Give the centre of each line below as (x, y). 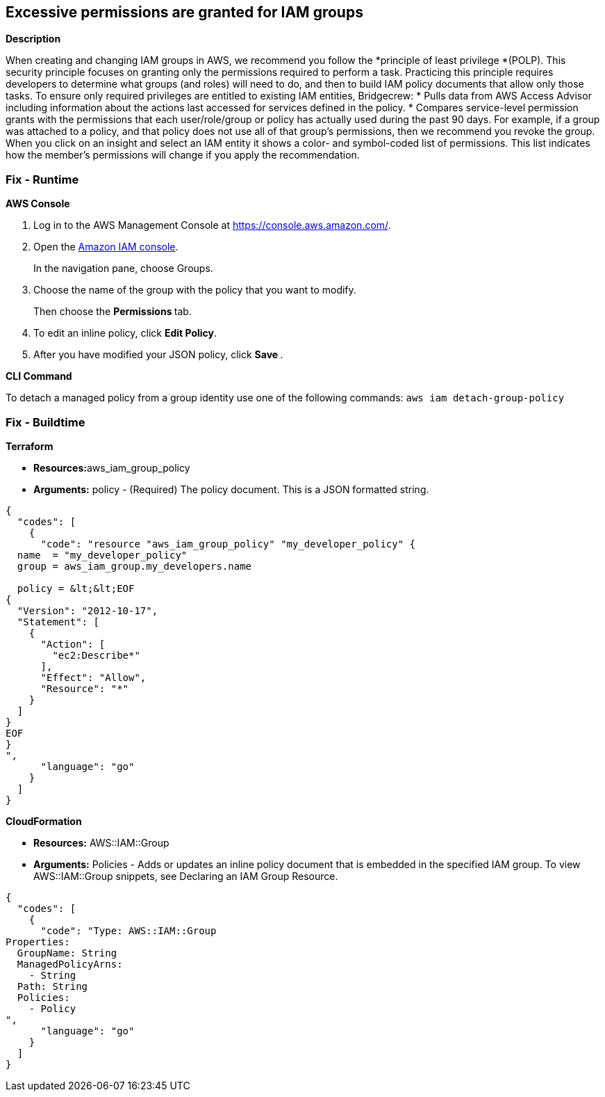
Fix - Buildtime (45, 422)
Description (33, 39)
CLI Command (39, 376)
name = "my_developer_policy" (102, 555)
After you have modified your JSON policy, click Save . (158, 355)
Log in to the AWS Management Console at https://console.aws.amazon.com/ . (212, 225)
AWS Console (38, 204)
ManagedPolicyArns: (70, 964)
